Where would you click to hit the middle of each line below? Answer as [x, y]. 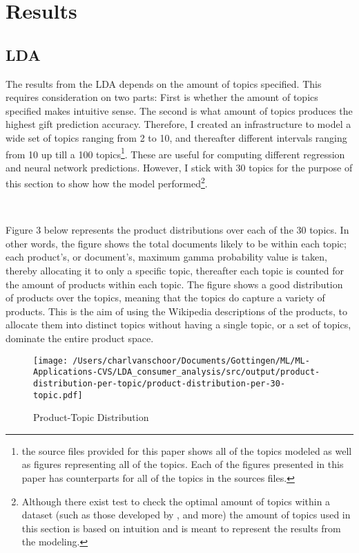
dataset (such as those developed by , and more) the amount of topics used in [186, 515]
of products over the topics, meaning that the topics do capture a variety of [165, 298]
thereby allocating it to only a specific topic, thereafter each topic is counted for [175, 271]
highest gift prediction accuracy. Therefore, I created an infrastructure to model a [178, 124]
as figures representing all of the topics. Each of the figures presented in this [183, 464]
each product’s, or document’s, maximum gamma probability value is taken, [166, 257]
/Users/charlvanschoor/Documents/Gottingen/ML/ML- [191, 360]
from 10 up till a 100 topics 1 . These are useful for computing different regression [175, 153]
